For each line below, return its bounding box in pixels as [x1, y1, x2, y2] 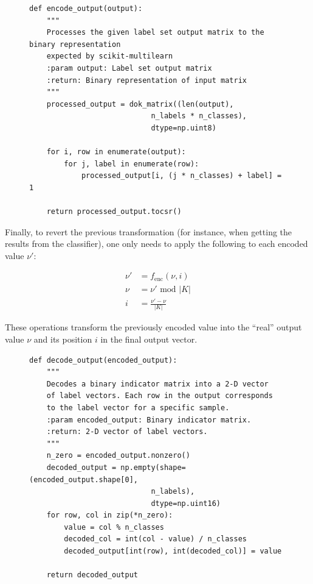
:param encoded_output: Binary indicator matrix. [46, 415, 252, 424]
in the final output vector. [100, 332, 198, 345]
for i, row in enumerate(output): [46, 148, 186, 157]
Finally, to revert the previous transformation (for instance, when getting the [5, 225, 292, 238]
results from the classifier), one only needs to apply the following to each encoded [5, 237, 308, 250]
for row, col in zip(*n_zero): [46, 511, 173, 520]
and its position [33, 332, 92, 345]
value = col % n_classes [64, 522, 164, 532]
